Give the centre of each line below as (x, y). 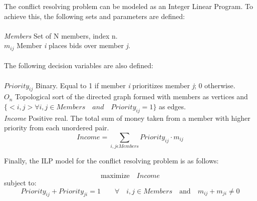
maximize (115, 176)
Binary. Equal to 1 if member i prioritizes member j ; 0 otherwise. (135, 85)
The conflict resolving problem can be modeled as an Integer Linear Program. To (128, 6)
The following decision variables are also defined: (79, 65)
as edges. (172, 106)
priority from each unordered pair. (57, 128)
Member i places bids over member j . (73, 45)
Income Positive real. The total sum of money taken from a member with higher (127, 118)
